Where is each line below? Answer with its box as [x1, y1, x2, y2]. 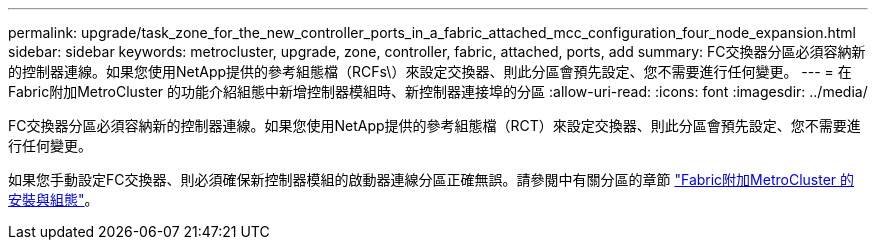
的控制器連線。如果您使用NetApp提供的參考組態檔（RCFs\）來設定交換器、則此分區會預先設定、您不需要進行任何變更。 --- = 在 [8, 63, 852, 80]
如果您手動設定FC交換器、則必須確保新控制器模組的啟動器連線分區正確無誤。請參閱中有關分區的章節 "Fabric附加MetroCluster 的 [8, 171, 855, 188]
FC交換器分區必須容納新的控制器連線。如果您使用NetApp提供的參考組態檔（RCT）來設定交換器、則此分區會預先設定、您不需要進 [8, 117, 861, 134]
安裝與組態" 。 [8, 191, 99, 208]
